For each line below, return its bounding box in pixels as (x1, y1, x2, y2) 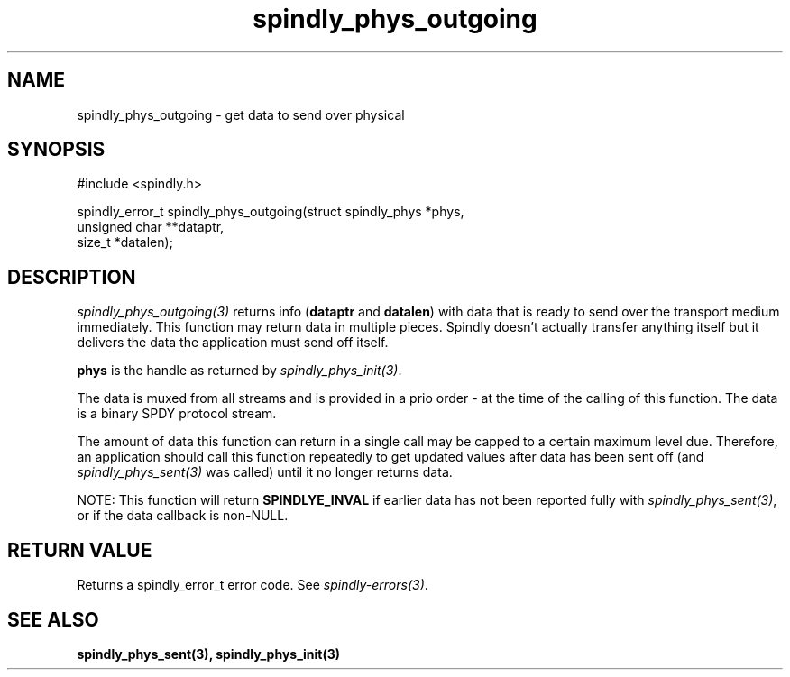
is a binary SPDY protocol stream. (77, 406, 277, 422)
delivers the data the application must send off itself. (77, 334, 389, 351)
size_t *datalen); (77, 234, 173, 251)
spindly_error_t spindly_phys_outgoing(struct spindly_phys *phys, (77, 204, 464, 220)
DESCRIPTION (7, 265, 136, 288)
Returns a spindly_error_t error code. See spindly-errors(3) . (77, 577, 428, 593)
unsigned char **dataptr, (77, 219, 225, 235)
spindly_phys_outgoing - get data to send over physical (77, 106, 405, 123)
